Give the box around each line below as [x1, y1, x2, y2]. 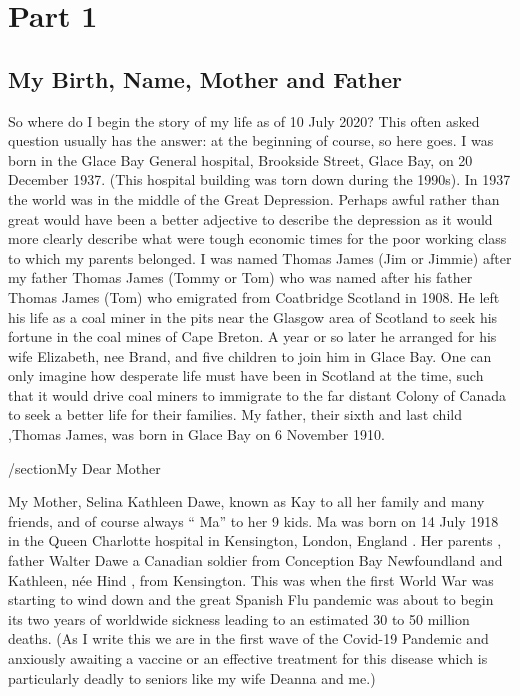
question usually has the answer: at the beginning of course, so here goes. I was [8, 130, 494, 151]
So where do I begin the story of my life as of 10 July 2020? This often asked [8, 110, 480, 131]
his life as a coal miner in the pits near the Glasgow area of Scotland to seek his [8, 306, 498, 327]
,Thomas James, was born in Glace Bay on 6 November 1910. [8, 424, 385, 445]
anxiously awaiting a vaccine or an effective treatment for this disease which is [8, 648, 488, 669]
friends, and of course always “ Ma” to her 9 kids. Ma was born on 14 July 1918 [8, 510, 499, 531]
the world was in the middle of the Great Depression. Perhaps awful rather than [8, 188, 500, 209]
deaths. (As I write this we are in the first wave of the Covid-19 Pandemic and [8, 628, 489, 649]
